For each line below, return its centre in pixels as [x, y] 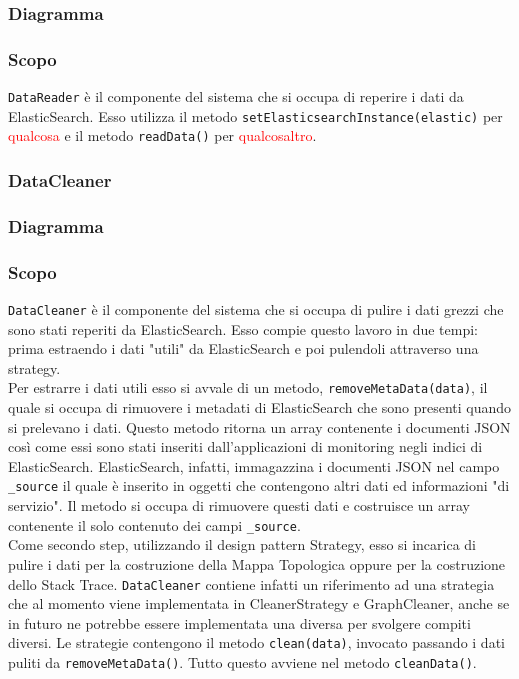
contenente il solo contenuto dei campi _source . [154, 524]
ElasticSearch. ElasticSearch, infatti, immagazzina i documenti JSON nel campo [254, 465]
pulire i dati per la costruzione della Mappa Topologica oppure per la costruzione [257, 563]
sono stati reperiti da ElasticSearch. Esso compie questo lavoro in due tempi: [243, 328]
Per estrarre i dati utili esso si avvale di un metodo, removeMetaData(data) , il [248, 387]
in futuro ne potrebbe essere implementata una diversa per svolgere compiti [239, 622]
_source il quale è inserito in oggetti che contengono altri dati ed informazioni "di [259, 485]
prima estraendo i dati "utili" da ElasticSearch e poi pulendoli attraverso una [243, 348]
